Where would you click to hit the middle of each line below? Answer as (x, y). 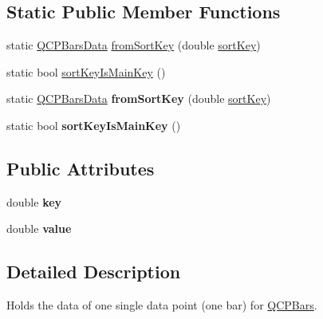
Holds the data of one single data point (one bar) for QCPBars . (162, 305)
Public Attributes (81, 168)
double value (39, 228)
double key (34, 201)
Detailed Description (94, 272)
